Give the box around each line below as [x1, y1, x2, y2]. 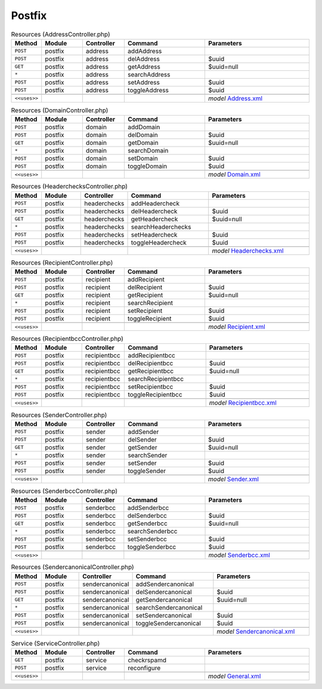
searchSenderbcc [127, 527, 178, 536]
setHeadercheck [131, 230, 178, 238]
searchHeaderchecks [131, 222, 191, 231]
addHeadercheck [131, 199, 180, 207]
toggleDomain [128, 162, 168, 170]
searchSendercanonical [135, 603, 203, 612]
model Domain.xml [208, 170, 261, 179]
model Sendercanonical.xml [216, 627, 295, 635]
